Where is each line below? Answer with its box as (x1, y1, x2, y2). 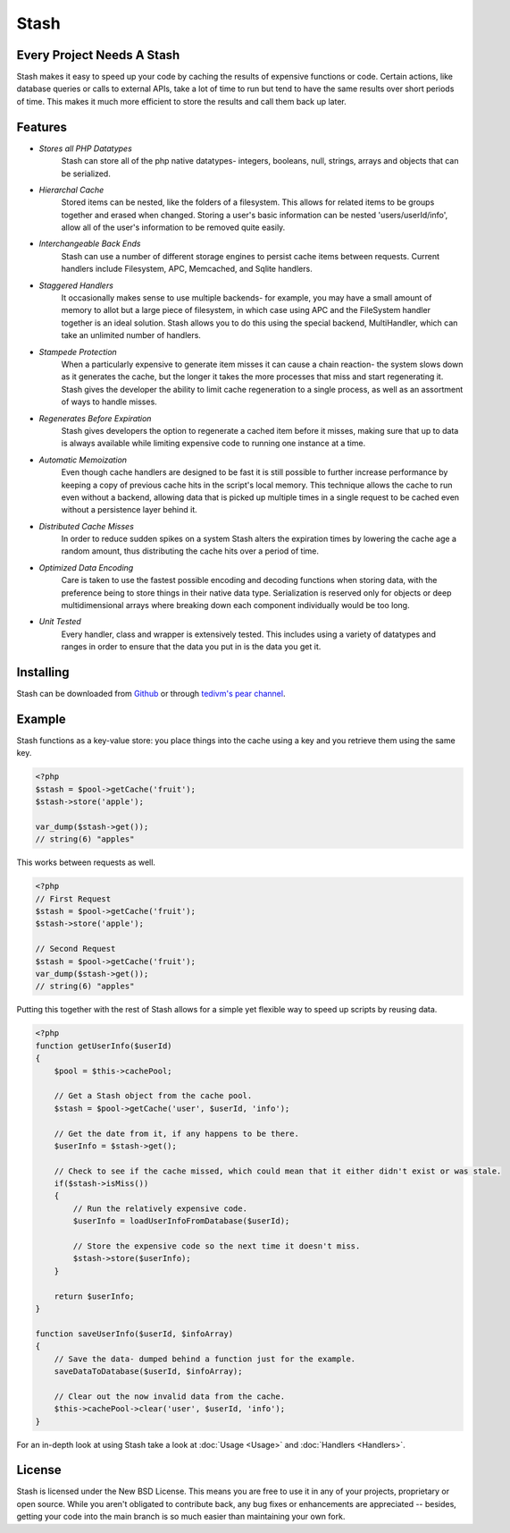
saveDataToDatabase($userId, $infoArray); (54, 1366, 243, 1376)
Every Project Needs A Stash (16, 47, 180, 63)
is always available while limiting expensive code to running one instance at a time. (61, 438, 366, 449)
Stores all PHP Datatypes (38, 143, 133, 154)
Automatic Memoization (38, 454, 128, 465)
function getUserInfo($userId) (35, 1040, 173, 1051)
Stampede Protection (38, 346, 118, 357)
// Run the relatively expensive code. (72, 1203, 247, 1214)
